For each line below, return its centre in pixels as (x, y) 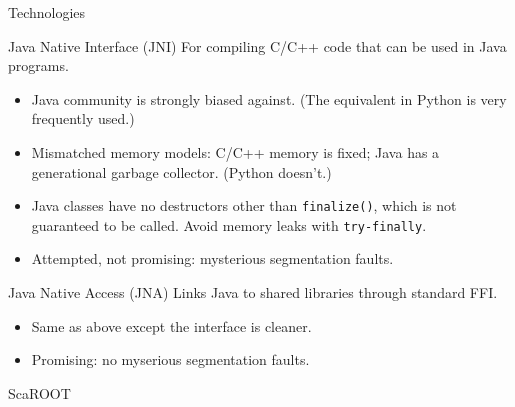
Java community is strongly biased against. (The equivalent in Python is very (269, 98)
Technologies (47, 12)
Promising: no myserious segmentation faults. (170, 359)
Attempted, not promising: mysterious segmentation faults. (212, 258)
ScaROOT (39, 392)
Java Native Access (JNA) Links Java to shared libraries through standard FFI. (253, 292)
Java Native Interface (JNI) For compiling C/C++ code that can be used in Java (257, 45)
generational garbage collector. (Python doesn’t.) (181, 171)
